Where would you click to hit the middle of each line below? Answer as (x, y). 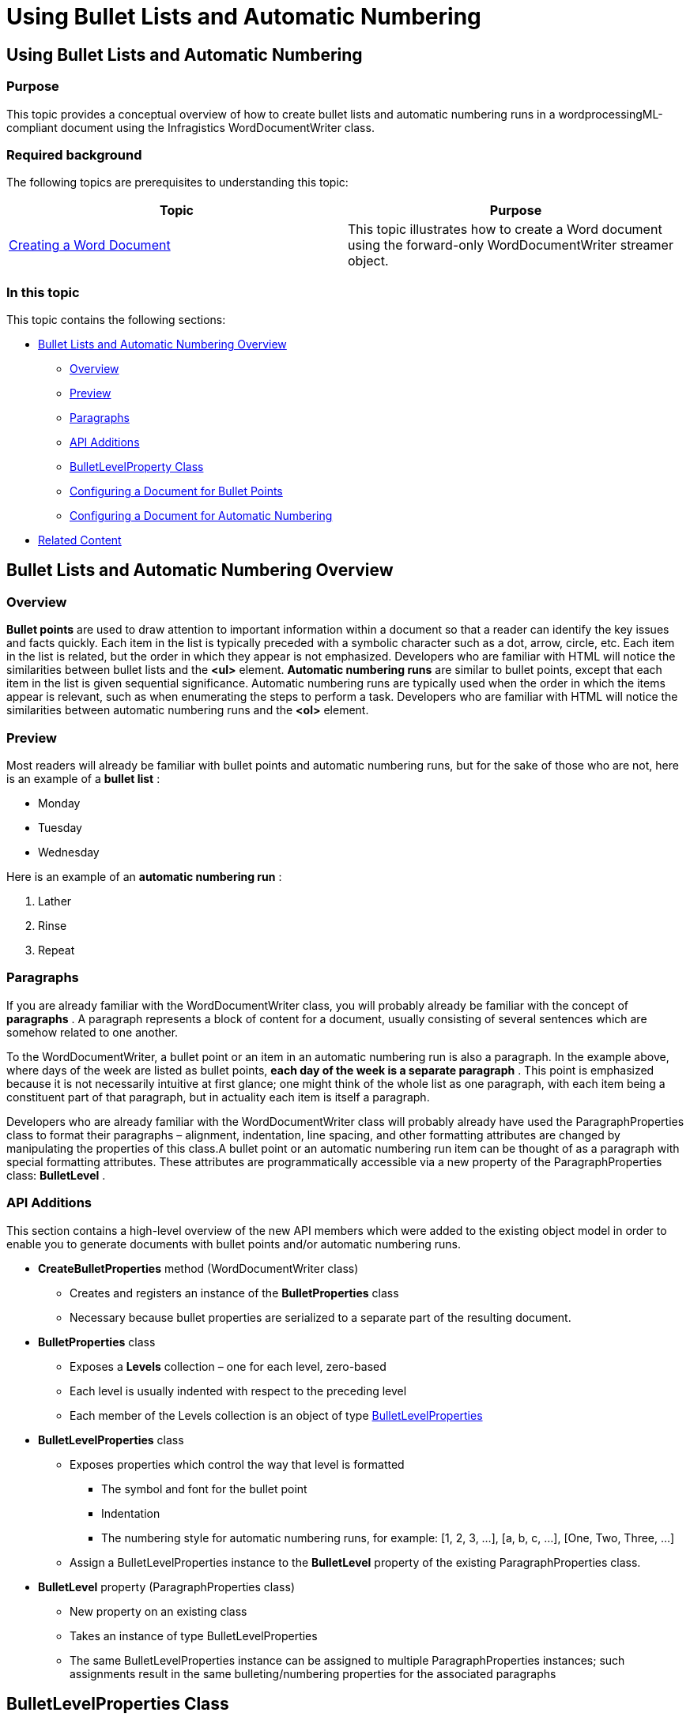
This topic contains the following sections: (116, 320)
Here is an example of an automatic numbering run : (144, 877)
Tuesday (60, 828)
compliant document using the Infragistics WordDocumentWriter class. (190, 127)
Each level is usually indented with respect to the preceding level (238, 1391)
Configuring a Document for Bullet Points (176, 491)
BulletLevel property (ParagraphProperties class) (166, 1586)
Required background (74, 154)
